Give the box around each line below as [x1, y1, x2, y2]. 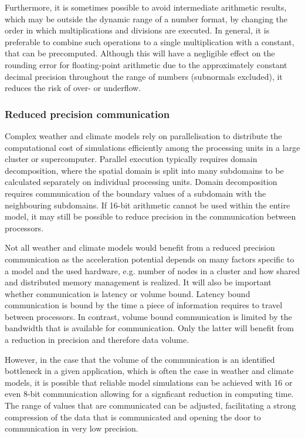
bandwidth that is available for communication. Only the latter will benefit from [5, 322, 294, 334]
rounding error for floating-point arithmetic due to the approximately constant [5, 58, 287, 70]
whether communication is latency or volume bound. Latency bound [5, 287, 250, 299]
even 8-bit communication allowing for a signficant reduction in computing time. [5, 388, 294, 400]
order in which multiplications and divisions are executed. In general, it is [5, 24, 270, 36]
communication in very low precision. [5, 422, 138, 434]
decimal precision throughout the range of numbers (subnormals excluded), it [5, 70, 283, 82]
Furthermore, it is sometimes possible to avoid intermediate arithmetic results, [5, 1, 287, 13]
